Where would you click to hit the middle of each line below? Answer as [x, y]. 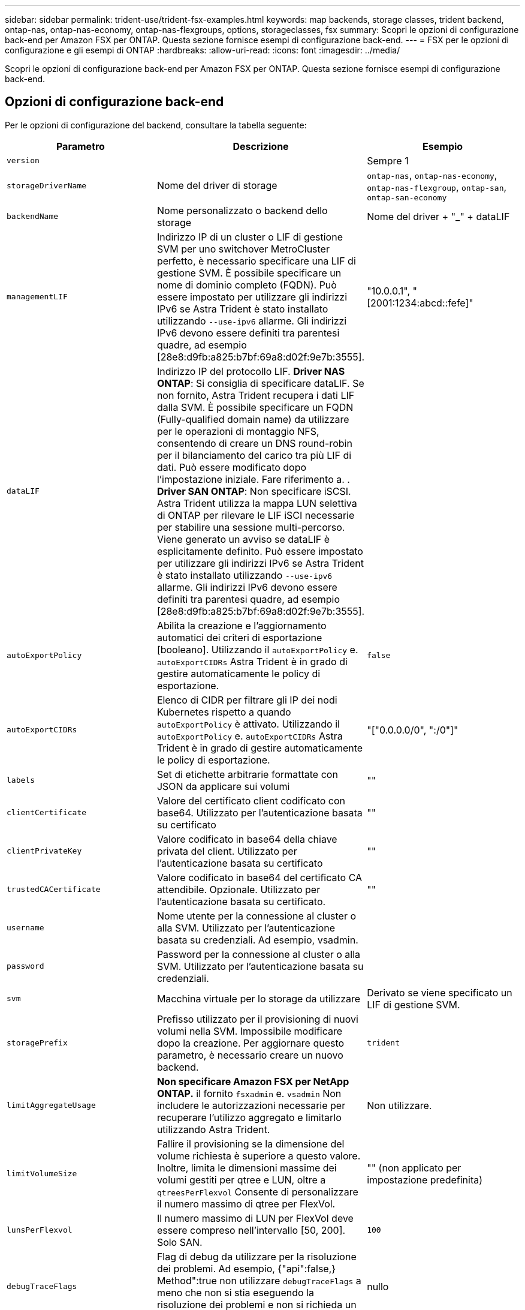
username [25, 928]
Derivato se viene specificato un [440, 992]
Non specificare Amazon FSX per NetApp [253, 1081]
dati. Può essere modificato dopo [232, 467]
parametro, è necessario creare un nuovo [250, 1055]
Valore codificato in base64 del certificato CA [260, 877]
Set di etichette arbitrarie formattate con [247, 774]
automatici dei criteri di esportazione [239, 637]
